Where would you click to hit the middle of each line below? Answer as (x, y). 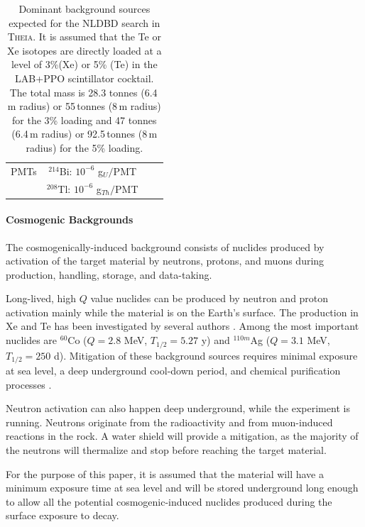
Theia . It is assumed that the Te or (84, 37)
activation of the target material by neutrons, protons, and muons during (165, 261)
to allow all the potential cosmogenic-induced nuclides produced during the (169, 501)
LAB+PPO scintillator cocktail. (85, 78)
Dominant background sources (85, 9)
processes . (29, 384)
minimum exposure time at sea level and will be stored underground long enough (182, 488)
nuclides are (32, 340)
